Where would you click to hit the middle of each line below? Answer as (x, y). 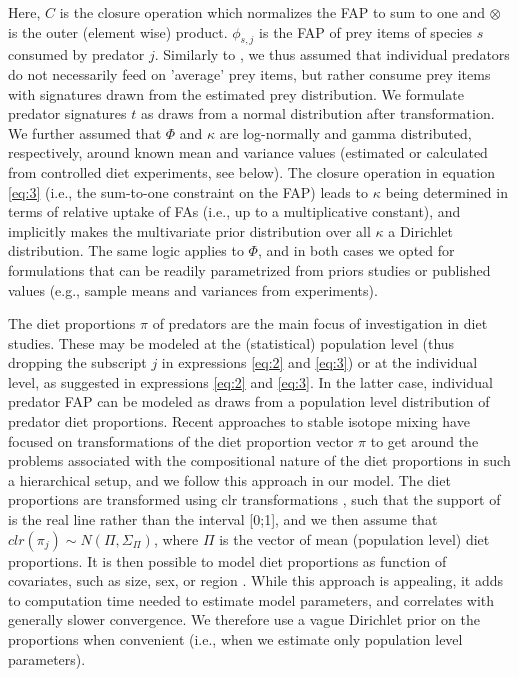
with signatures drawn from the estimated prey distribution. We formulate (236, 93)
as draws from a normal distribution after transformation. (317, 113)
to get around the (424, 440)
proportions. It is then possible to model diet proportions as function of (227, 560)
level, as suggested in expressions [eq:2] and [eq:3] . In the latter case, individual (250, 381)
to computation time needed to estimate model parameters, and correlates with (251, 599)
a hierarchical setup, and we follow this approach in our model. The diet (229, 479)
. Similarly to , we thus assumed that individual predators (332, 54)
